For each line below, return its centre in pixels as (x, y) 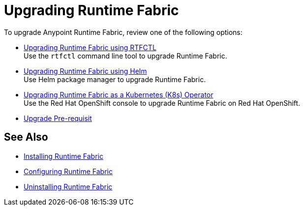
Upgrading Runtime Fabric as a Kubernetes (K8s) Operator (119, 94)
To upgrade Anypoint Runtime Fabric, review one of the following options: (123, 32)
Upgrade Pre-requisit (58, 118)
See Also (26, 137)
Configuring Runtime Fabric (68, 171)
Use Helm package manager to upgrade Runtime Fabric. (115, 79)
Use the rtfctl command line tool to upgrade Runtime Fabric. (125, 56)
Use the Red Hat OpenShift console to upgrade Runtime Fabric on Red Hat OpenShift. (162, 103)
